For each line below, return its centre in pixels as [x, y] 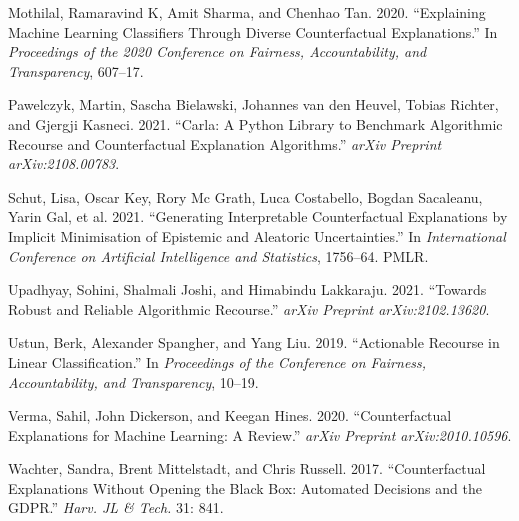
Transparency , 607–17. [76, 70]
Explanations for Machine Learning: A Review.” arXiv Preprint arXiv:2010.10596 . [260, 434]
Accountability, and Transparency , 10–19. [133, 381]
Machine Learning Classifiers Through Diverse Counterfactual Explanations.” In [253, 31]
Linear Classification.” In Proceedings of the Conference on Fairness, [217, 361]
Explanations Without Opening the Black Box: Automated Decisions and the [245, 487]
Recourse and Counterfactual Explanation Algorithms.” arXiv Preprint [225, 143]
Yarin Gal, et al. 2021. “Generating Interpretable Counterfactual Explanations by [258, 216]
